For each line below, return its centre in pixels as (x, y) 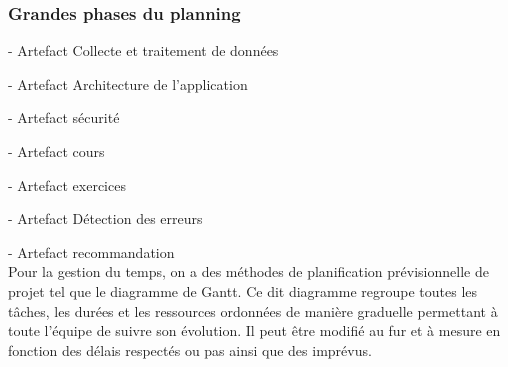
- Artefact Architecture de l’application (128, 83)
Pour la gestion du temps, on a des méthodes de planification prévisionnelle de (248, 271)
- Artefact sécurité (64, 117)
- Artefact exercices (67, 184)
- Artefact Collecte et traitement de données (143, 50)
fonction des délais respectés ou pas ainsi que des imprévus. (190, 349)
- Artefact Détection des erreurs (105, 218)
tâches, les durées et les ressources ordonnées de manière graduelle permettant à (253, 310)
